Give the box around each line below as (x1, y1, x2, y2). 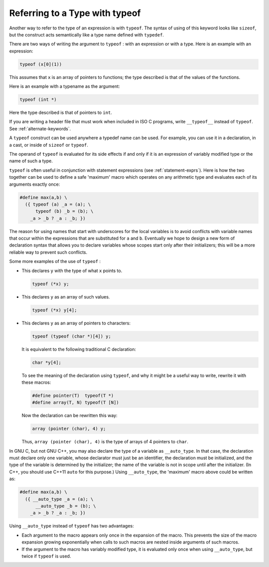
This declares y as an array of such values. (21, 293, 110, 299)
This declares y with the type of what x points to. (21, 268, 123, 274)
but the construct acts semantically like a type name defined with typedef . (9, 31, 164, 37)
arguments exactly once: (9, 181, 60, 187)
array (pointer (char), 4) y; (32, 426, 106, 432)
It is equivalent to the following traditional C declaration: (21, 346, 136, 352)
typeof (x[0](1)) (19, 61, 62, 67)
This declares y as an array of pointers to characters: (21, 320, 131, 326)
